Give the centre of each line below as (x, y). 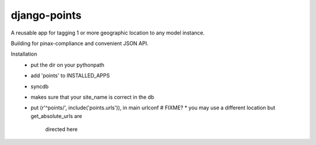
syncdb (40, 86)
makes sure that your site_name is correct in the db (92, 97)
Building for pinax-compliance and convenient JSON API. (80, 43)
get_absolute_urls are (56, 116)
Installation (24, 54)
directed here (61, 129)
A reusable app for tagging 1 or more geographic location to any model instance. (108, 33)
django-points (46, 15)
